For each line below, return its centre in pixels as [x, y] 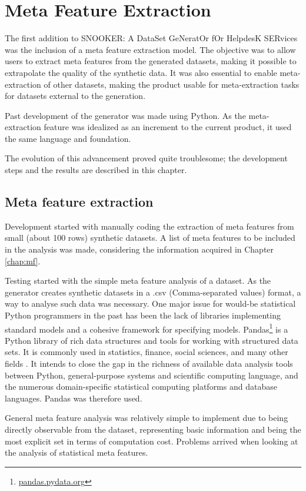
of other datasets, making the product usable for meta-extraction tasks [172, 84]
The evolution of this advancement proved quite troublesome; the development [146, 158]
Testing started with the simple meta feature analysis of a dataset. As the [138, 281]
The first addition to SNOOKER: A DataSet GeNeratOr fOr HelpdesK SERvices [151, 38]
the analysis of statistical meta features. [76, 452]
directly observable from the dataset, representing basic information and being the [153, 429]
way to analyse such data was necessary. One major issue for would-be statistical [150, 303]
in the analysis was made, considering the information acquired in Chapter [139, 249]
